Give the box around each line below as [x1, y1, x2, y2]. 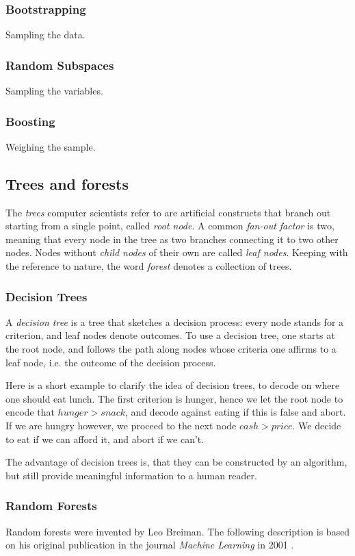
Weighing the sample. [5, 139, 96, 153]
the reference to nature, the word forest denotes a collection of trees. [5, 259, 292, 273]
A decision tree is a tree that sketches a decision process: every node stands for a [5, 314, 344, 329]
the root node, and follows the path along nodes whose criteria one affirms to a [5, 342, 337, 356]
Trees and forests [5, 173, 129, 194]
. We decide [292, 418, 341, 432]
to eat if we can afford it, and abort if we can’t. [5, 431, 205, 446]
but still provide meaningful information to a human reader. [5, 468, 257, 482]
